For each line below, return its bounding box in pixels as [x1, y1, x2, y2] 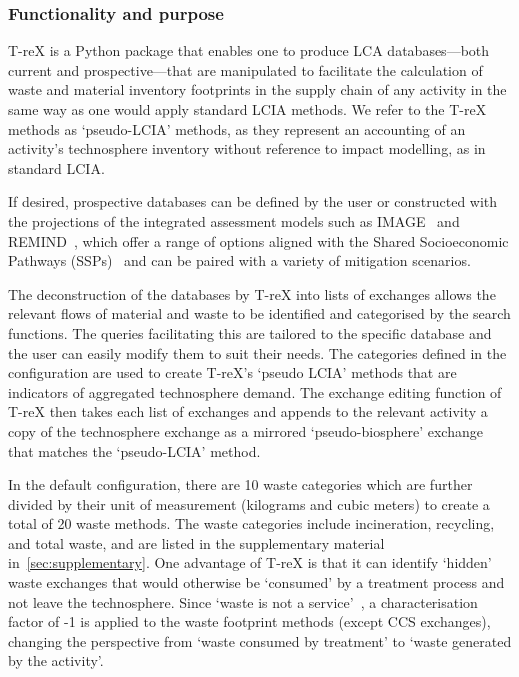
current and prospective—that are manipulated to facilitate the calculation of [8, 59, 483, 80]
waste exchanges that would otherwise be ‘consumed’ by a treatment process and [8, 572, 505, 593]
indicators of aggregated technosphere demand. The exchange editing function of [8, 381, 502, 402]
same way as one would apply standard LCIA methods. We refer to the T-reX [8, 99, 487, 119]
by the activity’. [8, 650, 104, 671]
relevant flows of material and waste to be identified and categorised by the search [8, 303, 511, 324]
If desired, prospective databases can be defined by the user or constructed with [8, 191, 498, 212]
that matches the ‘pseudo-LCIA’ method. [8, 440, 261, 461]
